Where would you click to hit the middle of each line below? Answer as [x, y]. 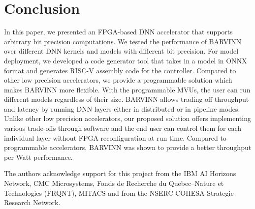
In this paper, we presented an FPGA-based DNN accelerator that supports [118, 32]
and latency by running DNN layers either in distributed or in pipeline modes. [122, 108]
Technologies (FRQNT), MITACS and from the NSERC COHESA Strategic [119, 193]
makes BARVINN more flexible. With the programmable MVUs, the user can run [127, 89]
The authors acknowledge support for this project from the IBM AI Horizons [120, 173]
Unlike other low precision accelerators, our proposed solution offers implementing [127, 118]
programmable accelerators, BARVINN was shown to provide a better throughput [128, 147]
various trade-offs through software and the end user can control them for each [123, 128]
